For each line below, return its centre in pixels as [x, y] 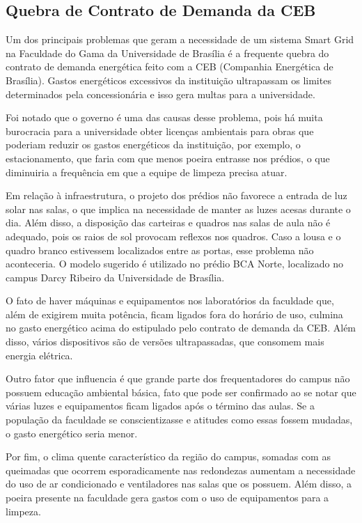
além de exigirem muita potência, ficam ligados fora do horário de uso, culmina [174, 314]
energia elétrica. [39, 355]
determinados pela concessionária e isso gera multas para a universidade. [160, 94]
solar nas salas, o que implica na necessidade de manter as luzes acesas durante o [178, 209]
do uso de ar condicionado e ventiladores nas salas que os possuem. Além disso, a [179, 484]
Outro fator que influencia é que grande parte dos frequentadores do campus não [178, 378]
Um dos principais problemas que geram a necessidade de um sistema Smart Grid [180, 39]
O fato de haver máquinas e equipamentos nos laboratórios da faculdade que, [170, 300]
